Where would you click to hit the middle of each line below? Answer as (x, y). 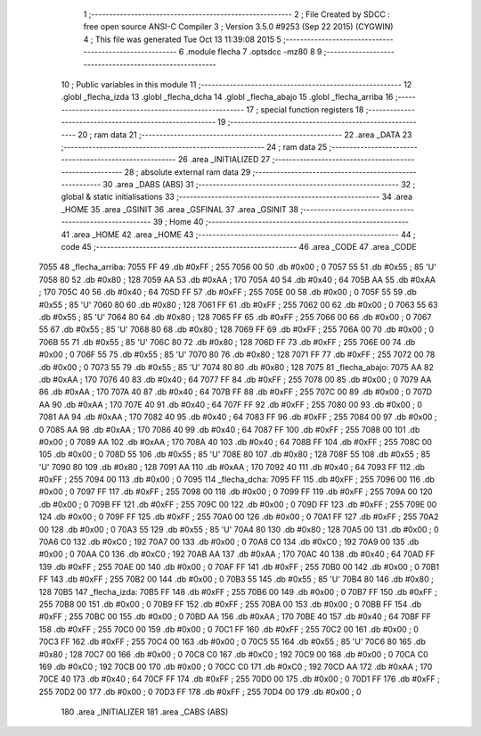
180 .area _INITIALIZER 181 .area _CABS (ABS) (145, 712)
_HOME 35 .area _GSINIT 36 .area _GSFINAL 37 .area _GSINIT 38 (179, 209)
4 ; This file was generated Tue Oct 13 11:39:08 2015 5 (183, 39)
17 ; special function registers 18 (305, 109)
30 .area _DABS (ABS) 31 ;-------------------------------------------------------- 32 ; (259, 185)
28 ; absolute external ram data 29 (188, 172)
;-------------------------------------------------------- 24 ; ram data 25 (194, 146)
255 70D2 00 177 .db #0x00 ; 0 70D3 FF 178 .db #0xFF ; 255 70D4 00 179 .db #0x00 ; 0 (200, 691)
